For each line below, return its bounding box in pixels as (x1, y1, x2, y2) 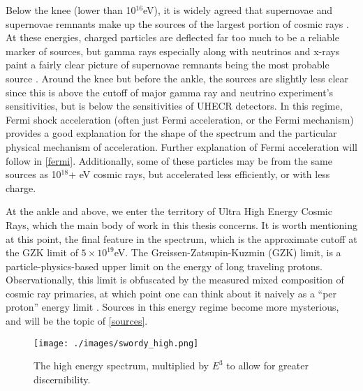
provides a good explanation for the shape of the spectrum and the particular (6, 126, 337, 140)
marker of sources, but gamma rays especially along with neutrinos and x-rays (6, 43, 340, 58)
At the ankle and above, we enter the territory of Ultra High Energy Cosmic (6, 204, 332, 219)
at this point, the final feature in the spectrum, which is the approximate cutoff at (6, 231, 357, 246)
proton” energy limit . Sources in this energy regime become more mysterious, (6, 300, 339, 314)
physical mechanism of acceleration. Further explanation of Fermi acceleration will (6, 139, 357, 154)
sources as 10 (6, 167, 61, 182)
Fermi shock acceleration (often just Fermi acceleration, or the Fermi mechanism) (6, 112, 354, 126)
